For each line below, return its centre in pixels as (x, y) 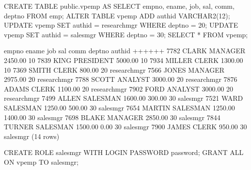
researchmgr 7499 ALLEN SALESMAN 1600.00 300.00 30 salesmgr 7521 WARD (124, 98)
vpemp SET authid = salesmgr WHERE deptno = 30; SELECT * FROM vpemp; (126, 34)
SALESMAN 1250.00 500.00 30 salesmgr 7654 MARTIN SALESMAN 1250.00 (119, 107)
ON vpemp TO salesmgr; (41, 162)
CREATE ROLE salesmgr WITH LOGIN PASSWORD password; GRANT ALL (124, 152)
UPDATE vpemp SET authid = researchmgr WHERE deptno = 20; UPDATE (121, 25)
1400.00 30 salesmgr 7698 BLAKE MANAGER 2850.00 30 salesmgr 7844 (112, 117)
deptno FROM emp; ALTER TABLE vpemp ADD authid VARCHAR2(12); (117, 15)
